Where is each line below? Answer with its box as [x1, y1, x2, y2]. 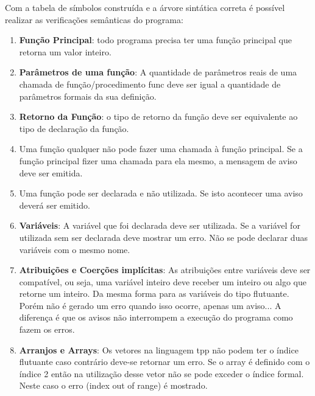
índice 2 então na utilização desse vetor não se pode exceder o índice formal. [19, 367, 304, 380]
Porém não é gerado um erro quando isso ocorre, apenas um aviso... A [19, 299, 281, 311]
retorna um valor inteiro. [19, 45, 111, 58]
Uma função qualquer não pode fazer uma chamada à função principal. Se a [19, 142, 303, 155]
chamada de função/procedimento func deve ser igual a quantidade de [19, 77, 281, 90]
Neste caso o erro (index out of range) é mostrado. [19, 379, 208, 392]
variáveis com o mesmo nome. [19, 243, 130, 255]
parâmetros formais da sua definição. [19, 89, 157, 102]
